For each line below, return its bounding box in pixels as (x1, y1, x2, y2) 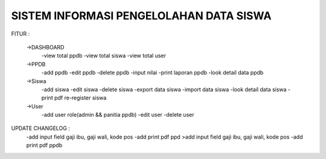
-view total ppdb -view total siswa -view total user (41, 52, 166, 60)
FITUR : (11, 30, 30, 37)
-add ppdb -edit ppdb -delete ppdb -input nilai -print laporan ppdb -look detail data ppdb (41, 69, 264, 76)
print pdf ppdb (26, 142, 63, 149)
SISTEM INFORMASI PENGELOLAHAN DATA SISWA (11, 9, 272, 22)
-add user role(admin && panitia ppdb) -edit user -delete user (41, 111, 194, 119)
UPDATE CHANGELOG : (11, 125, 71, 132)
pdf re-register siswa (54, 94, 107, 102)
